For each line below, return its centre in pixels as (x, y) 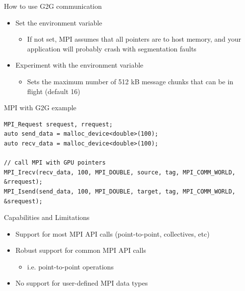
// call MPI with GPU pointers (55, 163)
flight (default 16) (54, 91)
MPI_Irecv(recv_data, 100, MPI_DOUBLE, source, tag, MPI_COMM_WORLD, (120, 172)
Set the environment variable (59, 22)
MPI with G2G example (40, 108)
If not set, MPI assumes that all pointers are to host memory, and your (134, 39)
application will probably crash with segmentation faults (112, 48)
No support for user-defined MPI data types (82, 283)
